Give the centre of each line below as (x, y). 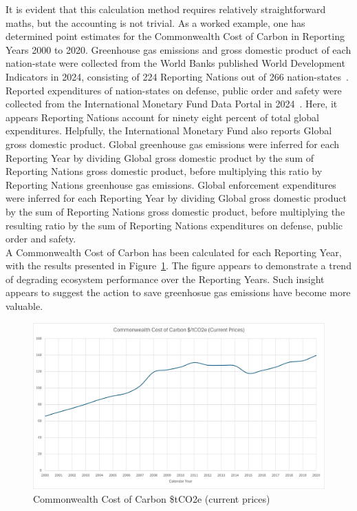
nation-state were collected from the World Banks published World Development (175, 63)
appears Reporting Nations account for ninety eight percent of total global (162, 117)
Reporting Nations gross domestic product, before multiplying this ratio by (164, 171)
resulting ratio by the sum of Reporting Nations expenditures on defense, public (174, 225)
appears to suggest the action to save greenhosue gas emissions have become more (178, 292)
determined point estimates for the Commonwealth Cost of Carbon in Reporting (175, 36)
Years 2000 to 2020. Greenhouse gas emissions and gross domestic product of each (178, 49)
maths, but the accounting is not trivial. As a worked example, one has (155, 22)
